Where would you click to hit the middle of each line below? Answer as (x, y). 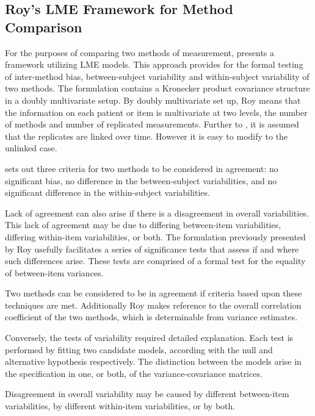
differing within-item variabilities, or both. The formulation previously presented (155, 236)
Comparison (44, 27)
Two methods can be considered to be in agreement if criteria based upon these (154, 293)
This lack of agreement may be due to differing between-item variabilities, (143, 225)
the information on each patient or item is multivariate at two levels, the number (156, 112)
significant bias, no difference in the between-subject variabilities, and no (141, 180)
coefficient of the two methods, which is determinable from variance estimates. (151, 317)
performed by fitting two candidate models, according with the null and (139, 349)
